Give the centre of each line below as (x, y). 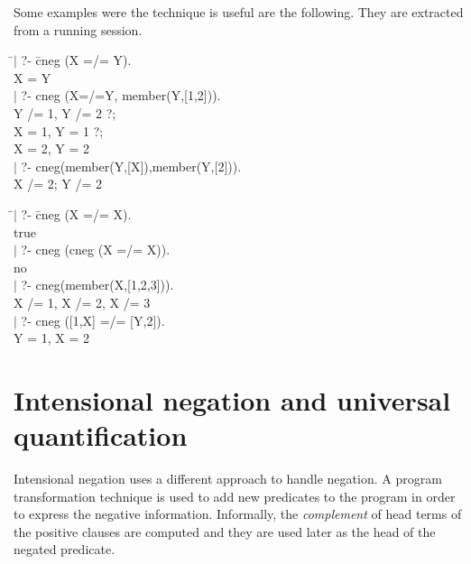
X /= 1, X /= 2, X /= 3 (82, 302)
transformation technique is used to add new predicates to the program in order (235, 496)
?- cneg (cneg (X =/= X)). (96, 250)
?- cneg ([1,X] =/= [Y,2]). (93, 320)
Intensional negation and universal (232, 399)
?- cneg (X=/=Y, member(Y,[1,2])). (121, 95)
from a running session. (78, 29)
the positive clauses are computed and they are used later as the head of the (225, 531)
